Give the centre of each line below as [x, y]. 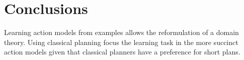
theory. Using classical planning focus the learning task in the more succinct [121, 42]
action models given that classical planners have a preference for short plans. [122, 52]
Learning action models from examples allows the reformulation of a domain [121, 32]
